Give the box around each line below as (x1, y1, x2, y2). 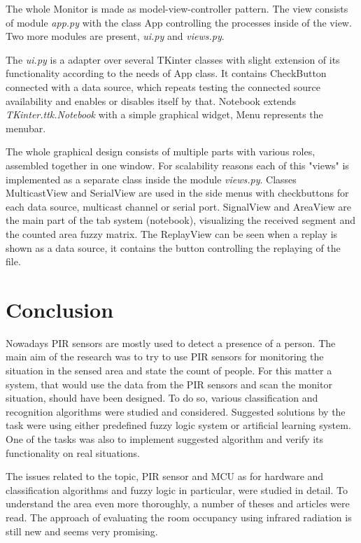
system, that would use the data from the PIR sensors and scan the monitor (6, 376, 332, 391)
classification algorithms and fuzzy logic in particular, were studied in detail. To (6, 482, 348, 497)
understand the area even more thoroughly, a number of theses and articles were (6, 496, 350, 511)
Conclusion (6, 295, 114, 323)
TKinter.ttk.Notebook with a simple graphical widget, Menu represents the (6, 107, 323, 122)
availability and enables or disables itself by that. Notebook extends (6, 93, 297, 108)
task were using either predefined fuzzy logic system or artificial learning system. (6, 418, 351, 432)
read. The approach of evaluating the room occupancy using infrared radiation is (6, 509, 352, 524)
